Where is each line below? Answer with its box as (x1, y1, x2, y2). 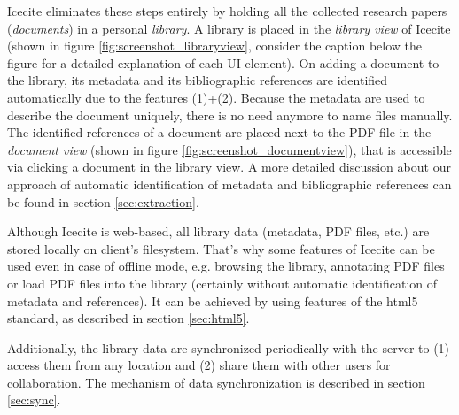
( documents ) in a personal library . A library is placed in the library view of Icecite (7, 19, 451, 37)
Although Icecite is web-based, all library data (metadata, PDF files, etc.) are (7, 222, 430, 241)
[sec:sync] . (7, 390, 61, 409)
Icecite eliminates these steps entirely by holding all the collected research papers (7, 2, 447, 19)
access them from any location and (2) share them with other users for (7, 356, 391, 374)
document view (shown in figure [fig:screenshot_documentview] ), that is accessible (7, 140, 452, 158)
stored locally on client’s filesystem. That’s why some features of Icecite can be (7, 239, 435, 257)
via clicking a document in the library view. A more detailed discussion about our (7, 158, 451, 176)
